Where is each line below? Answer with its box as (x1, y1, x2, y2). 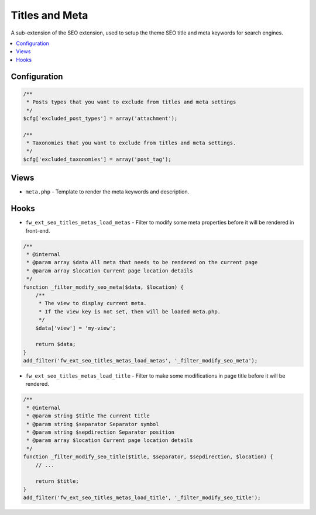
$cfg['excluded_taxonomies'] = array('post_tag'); (23, 155, 172, 163)
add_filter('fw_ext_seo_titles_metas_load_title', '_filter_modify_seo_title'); (23, 495, 261, 501)
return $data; (35, 341, 76, 348)
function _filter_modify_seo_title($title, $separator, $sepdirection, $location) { (23, 454, 273, 460)
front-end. (25, 227, 50, 234)
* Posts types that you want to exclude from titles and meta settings (26, 99, 236, 105)
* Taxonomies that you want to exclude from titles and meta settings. (26, 140, 236, 146)
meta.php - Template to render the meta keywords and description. (25, 188, 190, 195)
